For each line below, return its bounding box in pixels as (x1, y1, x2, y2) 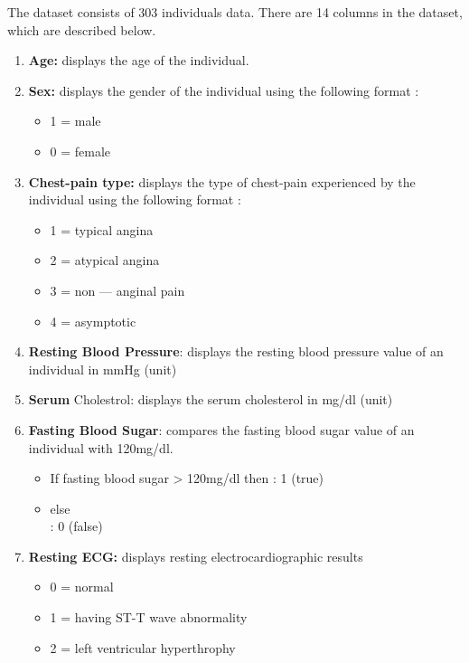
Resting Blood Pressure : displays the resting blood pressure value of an (28, 342, 444, 361)
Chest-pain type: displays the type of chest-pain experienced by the (28, 172, 416, 191)
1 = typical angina (50, 220, 154, 239)
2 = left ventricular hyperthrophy (50, 638, 236, 657)
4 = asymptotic (50, 311, 136, 330)
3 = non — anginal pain (50, 280, 185, 299)
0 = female (50, 141, 111, 160)
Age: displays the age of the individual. (28, 51, 249, 70)
